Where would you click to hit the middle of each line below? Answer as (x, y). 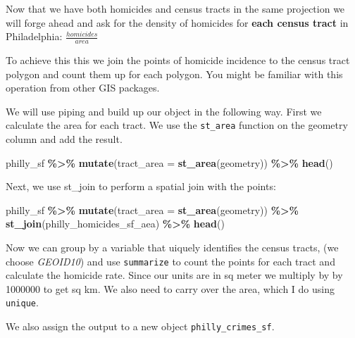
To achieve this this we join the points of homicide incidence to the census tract (178, 60)
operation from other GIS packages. (83, 88)
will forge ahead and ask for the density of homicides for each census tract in (177, 22)
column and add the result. (64, 139)
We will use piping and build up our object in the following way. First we (164, 111)
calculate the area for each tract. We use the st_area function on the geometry (177, 125)
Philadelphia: (34, 36)
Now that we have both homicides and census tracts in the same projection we (175, 8)
